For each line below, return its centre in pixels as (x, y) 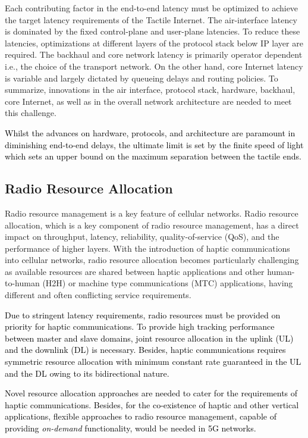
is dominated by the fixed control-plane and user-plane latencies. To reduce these (153, 31)
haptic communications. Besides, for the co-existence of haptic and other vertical (152, 404)
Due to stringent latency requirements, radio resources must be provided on (143, 315)
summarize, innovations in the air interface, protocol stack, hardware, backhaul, (150, 90)
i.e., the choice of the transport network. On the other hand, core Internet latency (154, 66)
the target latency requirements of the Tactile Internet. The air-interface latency (151, 19)
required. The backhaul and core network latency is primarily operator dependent (154, 54)
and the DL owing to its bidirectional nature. (87, 373)
